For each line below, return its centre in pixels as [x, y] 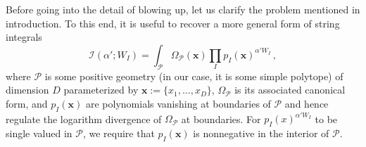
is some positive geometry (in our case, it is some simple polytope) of [194, 76]
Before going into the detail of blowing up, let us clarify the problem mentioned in [183, 9]
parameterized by [101, 90]
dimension [27, 90]
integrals [24, 37]
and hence [307, 103]
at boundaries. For [221, 119]
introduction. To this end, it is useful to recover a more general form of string [173, 23]
